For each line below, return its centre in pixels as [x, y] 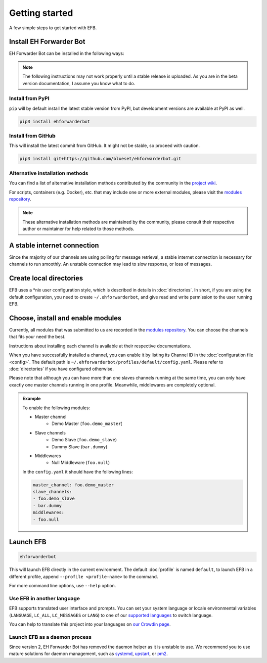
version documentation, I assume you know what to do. [79, 83]
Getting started [41, 13]
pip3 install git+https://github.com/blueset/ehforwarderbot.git [100, 159]
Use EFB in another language [44, 598]
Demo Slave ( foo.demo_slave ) [84, 440]
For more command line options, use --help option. [63, 585]
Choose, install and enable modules [65, 318]
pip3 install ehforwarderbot [55, 121]
